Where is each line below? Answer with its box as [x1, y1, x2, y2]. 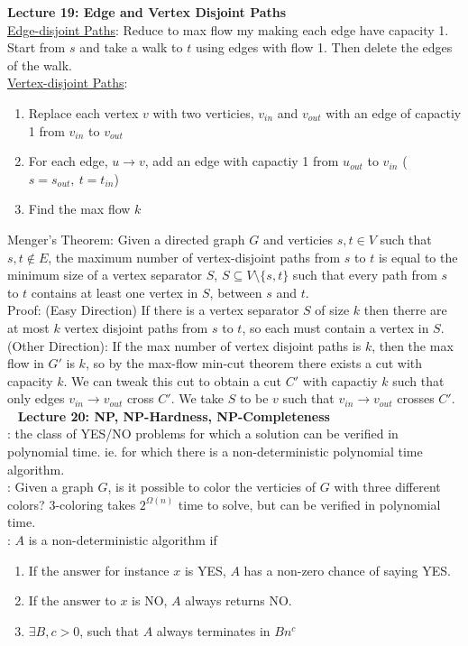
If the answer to [28, 591, 116, 610]
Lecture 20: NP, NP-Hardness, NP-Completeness [17, 406, 330, 425]
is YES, [184, 560, 226, 579]
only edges [7, 389, 65, 408]
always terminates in [156, 621, 271, 640]
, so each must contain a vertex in [242, 318, 429, 337]
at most [7, 318, 50, 337]
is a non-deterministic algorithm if [28, 531, 217, 549]
